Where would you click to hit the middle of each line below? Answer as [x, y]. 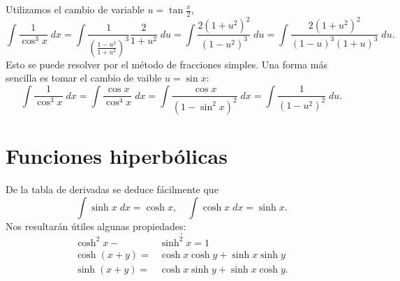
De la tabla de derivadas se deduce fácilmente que [112, 189]
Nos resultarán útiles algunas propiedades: [96, 226]
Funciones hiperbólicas [117, 156]
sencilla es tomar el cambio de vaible [84, 78]
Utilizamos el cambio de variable [75, 9]
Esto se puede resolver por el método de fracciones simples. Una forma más [166, 64]
